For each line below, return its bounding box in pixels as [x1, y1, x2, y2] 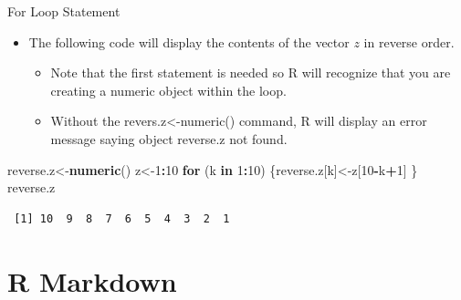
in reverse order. [363, 32, 455, 51]
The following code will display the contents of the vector [28, 32, 350, 51]
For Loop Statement [7, 2, 120, 20]
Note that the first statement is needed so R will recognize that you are [50, 63, 451, 82]
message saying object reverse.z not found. [50, 129, 288, 148]
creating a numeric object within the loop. [50, 80, 287, 99]
